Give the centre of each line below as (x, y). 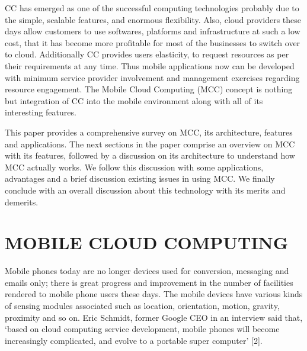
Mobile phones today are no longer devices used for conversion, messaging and (147, 271)
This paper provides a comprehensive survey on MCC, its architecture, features (149, 132)
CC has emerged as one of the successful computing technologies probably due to (152, 8)
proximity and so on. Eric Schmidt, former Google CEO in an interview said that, (154, 317)
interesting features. (41, 112)
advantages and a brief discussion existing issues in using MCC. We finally (140, 178)
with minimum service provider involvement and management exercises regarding (152, 77)
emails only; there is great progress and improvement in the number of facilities (149, 282)
